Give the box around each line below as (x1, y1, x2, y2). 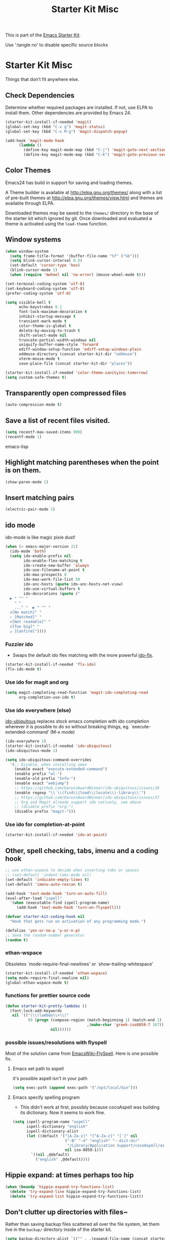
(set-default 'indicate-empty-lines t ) (5, 877, 90, 882)
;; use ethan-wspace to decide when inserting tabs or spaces (5, 868, 139, 873)
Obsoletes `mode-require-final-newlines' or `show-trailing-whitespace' (5, 961, 153, 967)
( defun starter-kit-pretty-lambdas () (5, 1003, 87, 1008)
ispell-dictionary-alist (26, 1129, 79, 1134)
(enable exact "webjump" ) (14, 781, 69, 786)
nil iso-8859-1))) (65, 1147, 104, 1153)
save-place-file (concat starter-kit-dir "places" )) (18, 361, 133, 366)
